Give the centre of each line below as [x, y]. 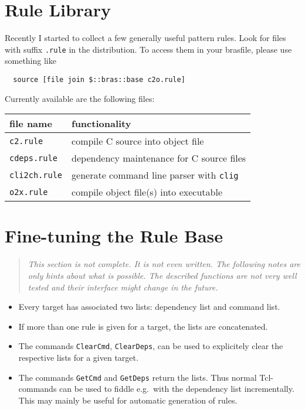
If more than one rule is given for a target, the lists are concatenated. [143, 326]
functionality [101, 124]
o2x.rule [29, 192]
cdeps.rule [33, 158]
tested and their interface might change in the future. [123, 287]
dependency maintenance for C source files [159, 158]
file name [31, 124]
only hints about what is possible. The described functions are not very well [162, 275]
